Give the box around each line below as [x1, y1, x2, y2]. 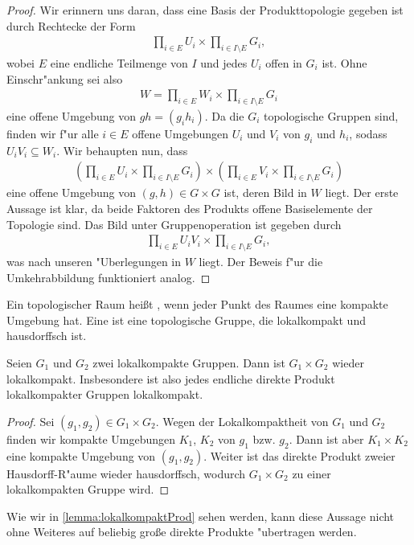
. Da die [204, 108, 244, 125]
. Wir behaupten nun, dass [56, 141, 188, 158]
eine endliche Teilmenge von [50, 55, 188, 72]
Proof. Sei [6, 412, 55, 429]
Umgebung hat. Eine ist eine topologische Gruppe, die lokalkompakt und [6, 311, 366, 328]
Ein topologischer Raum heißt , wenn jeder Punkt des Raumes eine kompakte [6, 296, 388, 313]
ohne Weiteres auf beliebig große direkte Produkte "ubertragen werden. [6, 523, 357, 540]
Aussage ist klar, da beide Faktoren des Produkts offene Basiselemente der [6, 200, 373, 217]
